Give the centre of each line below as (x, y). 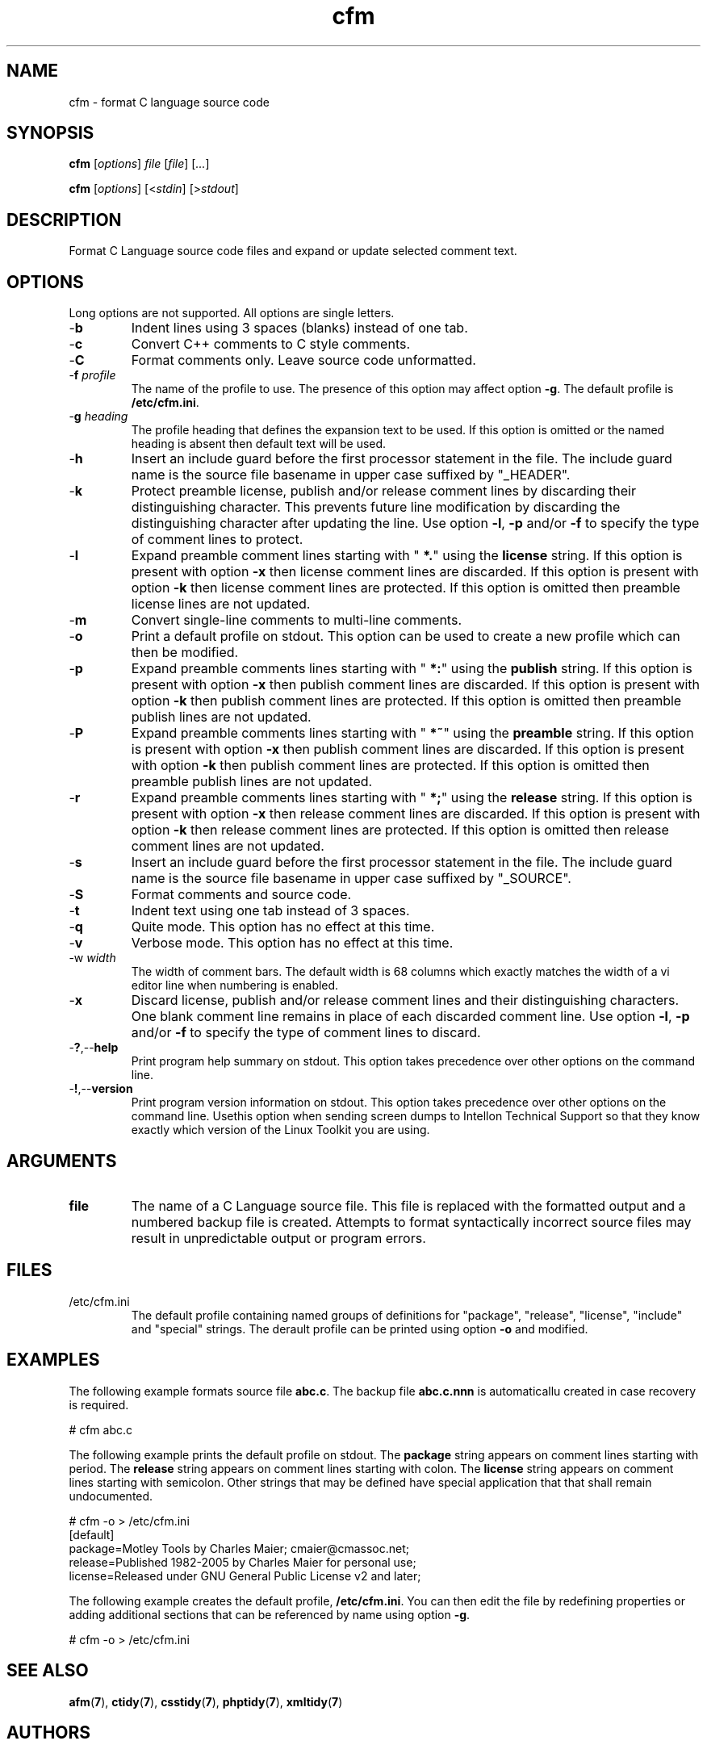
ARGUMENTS (62, 1161)
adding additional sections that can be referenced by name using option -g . (270, 1614)
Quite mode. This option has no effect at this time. (283, 927)
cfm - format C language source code (169, 102)
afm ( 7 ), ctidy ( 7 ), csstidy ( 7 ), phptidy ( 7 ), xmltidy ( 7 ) (206, 1701)
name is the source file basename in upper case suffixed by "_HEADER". (351, 475)
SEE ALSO (48, 1671)
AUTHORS (49, 1732)
